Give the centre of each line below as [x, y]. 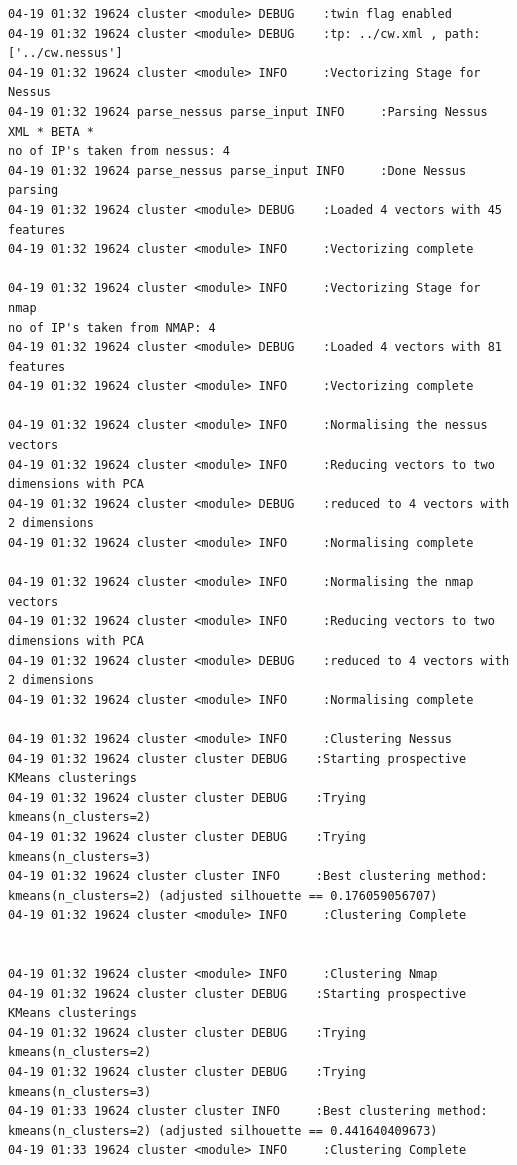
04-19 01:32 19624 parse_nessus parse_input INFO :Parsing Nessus [248, 111]
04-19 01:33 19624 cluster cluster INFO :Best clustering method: [248, 1111]
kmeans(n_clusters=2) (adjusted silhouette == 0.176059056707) [223, 895]
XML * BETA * [51, 131]
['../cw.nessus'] [65, 53]
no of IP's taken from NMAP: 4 [112, 327]
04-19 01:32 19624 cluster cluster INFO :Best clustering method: [248, 876]
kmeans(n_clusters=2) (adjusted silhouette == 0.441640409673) [223, 1130]
